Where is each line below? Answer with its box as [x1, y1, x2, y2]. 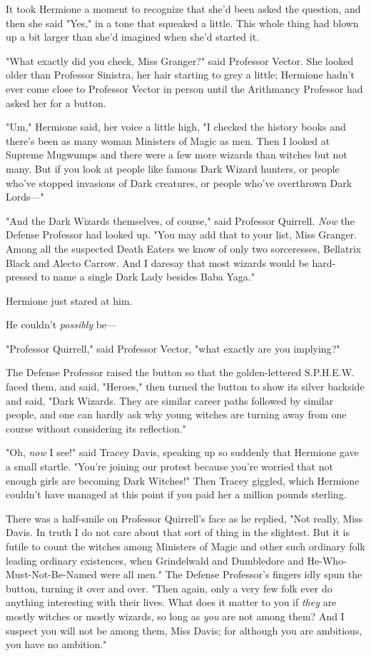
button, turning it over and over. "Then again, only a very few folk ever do [6, 580, 332, 595]
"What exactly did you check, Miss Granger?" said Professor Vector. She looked [6, 53, 354, 68]
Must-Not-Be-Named [6, 567, 97, 582]
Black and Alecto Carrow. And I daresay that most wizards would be [6, 255, 309, 270]
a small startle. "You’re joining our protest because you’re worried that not [6, 459, 333, 474]
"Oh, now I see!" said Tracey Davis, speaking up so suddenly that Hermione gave [6, 445, 359, 460]
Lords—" [6, 189, 44, 204]
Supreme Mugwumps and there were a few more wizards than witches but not [6, 147, 347, 162]
